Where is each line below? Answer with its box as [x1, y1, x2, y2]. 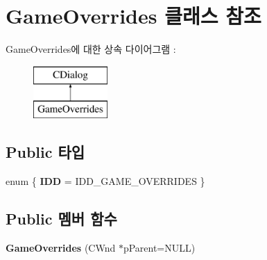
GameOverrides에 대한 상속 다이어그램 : [6, 42, 176, 56]
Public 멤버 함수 [6, 208, 117, 229]
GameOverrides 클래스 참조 [6, 1, 261, 30]
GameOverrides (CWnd [6, 240, 116, 254]
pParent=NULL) [123, 240, 196, 254]
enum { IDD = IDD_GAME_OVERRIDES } [6, 174, 205, 188]
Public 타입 [6, 141, 85, 163]
